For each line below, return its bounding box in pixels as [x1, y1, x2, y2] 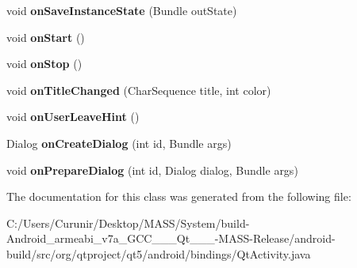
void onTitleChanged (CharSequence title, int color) [6, 81, 271, 98]
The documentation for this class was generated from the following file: [6, 188, 351, 205]
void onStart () [6, 28, 85, 45]
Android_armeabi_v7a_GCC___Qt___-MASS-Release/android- [6, 230, 336, 247]
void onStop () [6, 55, 83, 72]
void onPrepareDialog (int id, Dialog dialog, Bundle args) [6, 161, 298, 178]
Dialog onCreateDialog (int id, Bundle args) [6, 134, 232, 151]
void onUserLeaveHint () [6, 108, 140, 125]
